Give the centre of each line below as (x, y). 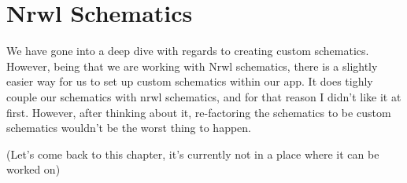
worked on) (33, 169)
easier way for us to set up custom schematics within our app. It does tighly (190, 81)
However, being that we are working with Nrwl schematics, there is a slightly (192, 66)
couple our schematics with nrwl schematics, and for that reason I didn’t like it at (204, 96)
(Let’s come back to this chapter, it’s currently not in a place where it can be (193, 154)
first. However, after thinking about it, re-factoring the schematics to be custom (199, 112)
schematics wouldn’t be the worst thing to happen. (129, 128)
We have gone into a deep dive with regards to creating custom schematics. (188, 51)
